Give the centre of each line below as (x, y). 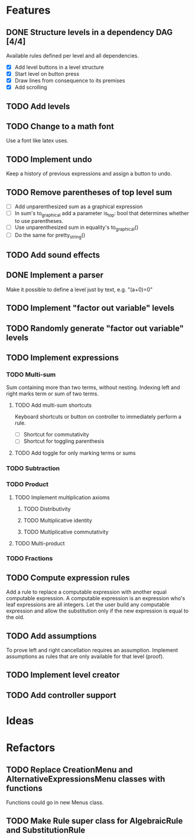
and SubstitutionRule (46, 830)
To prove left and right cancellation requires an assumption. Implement (92, 650)
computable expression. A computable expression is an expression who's (96, 598)
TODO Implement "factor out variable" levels (90, 308)
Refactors (31, 748)
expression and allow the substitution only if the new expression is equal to (97, 611)
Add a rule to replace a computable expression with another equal (87, 592)
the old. (15, 617)
